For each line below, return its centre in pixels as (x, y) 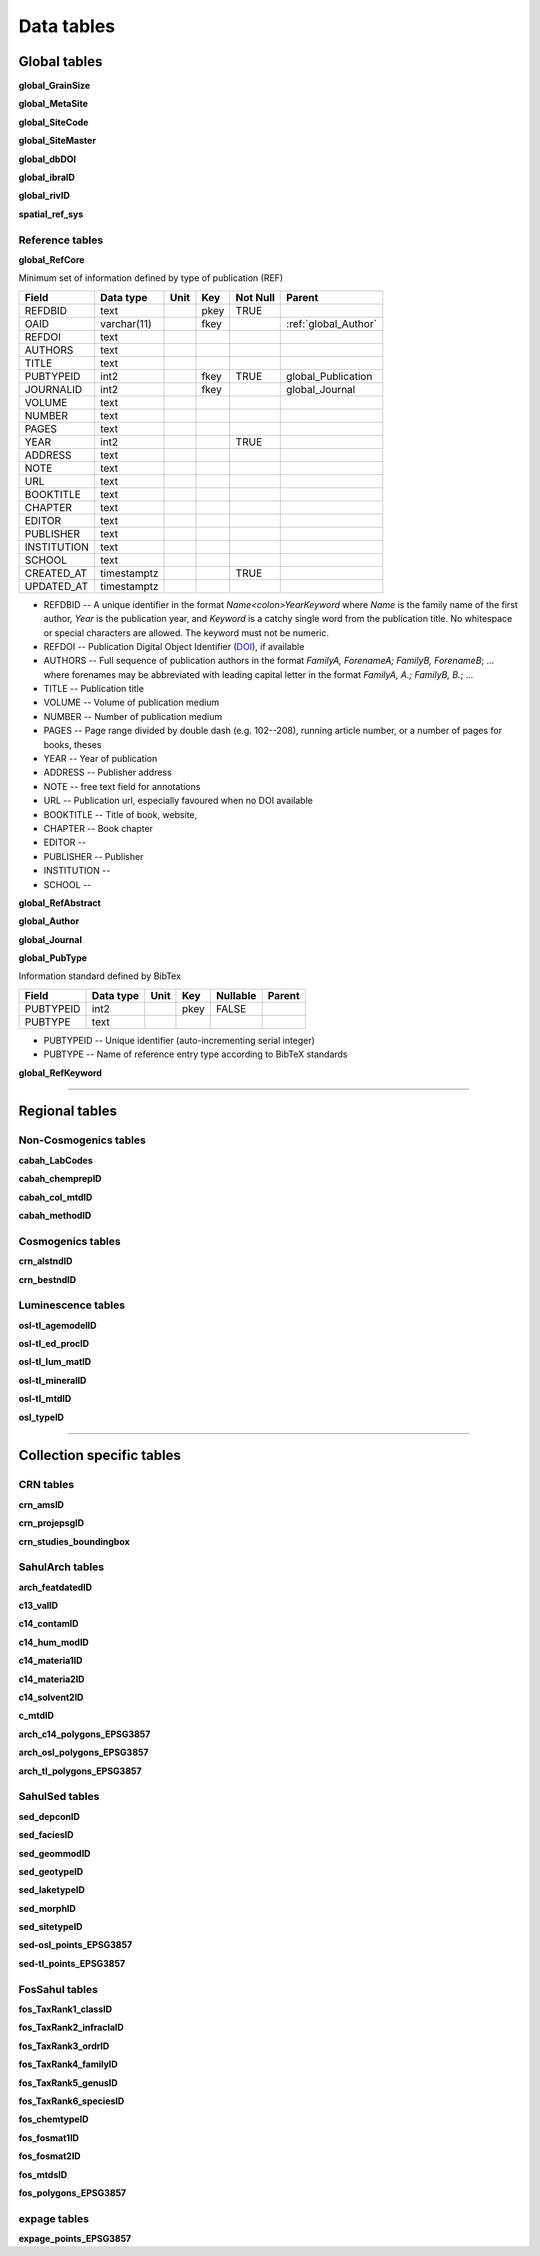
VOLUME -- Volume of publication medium (131, 702)
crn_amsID (41, 1504)
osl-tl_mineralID (52, 1380)
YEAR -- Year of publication (100, 759)
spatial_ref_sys (51, 214)
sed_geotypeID (51, 1871)
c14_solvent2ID (51, 1697)
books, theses (72, 744)
